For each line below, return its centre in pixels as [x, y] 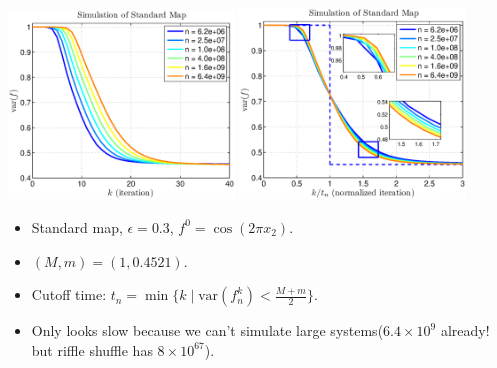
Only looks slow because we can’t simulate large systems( [207, 330]
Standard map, [77, 226]
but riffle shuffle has [92, 349]
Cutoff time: [69, 294]
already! [465, 330]
